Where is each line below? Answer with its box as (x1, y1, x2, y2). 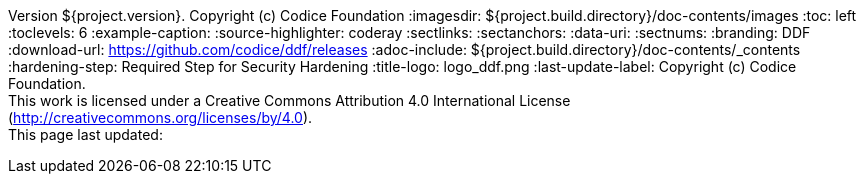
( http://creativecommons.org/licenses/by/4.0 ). (8, 109, 313, 126)
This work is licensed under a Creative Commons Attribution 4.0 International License (8, 92, 571, 109)
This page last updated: (8, 126, 163, 143)
